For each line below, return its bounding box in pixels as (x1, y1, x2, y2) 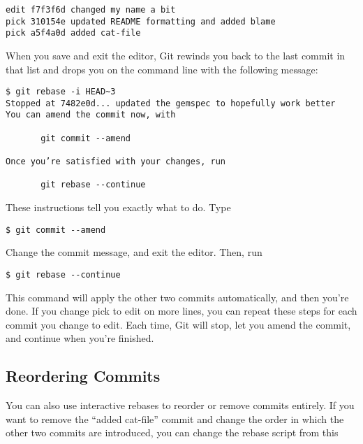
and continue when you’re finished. (6, 331, 154, 345)
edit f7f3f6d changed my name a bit (6, 5, 176, 15)
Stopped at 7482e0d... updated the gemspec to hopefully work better (6, 98, 336, 108)
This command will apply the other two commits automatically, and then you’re (6, 289, 349, 304)
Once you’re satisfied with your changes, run (6, 157, 225, 167)
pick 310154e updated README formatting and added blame (6, 16, 276, 27)
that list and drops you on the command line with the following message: (6, 62, 318, 76)
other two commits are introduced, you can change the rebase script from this (6, 425, 339, 440)
